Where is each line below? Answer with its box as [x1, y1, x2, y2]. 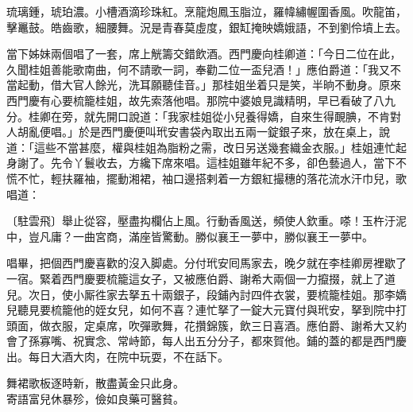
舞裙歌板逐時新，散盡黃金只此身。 [6, 375, 184, 391]
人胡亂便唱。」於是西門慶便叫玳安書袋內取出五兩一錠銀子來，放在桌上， [6, 123, 379, 140]
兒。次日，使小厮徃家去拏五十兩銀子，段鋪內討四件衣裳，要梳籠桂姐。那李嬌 [6, 286, 407, 302]
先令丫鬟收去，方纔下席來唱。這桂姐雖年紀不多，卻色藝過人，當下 [50, 154, 396, 171]
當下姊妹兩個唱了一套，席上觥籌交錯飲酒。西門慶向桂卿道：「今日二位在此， [6, 45, 401, 62]
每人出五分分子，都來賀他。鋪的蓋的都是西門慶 [161, 332, 407, 349]
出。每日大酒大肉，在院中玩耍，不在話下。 [6, 348, 229, 364]
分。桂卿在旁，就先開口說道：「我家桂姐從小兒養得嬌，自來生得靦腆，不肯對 [6, 107, 401, 124]
